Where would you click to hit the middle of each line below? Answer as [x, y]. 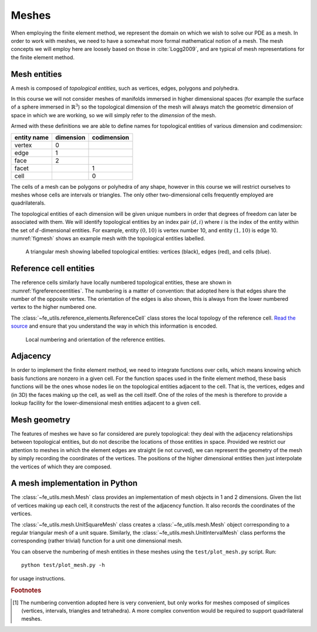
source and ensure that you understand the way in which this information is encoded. [114, 326]
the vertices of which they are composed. [61, 467]
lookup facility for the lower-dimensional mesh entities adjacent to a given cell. [106, 403]
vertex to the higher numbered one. [54, 307]
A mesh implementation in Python [74, 483]
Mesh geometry [41, 419]
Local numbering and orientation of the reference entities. [95, 339]
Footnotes [26, 590]
